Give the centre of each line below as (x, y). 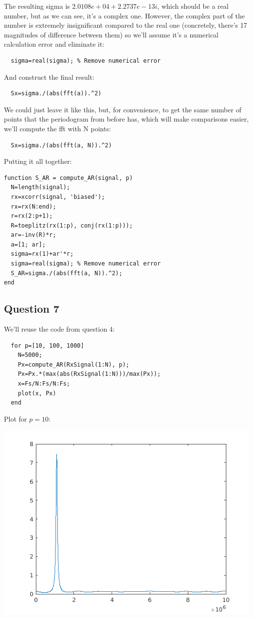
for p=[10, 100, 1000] (47, 345)
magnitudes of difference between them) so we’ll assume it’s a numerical (111, 34)
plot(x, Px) (37, 393)
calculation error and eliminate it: (54, 44)
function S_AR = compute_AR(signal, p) (68, 178)
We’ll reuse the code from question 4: (59, 329)
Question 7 (32, 309)
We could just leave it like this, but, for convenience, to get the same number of (123, 109)
